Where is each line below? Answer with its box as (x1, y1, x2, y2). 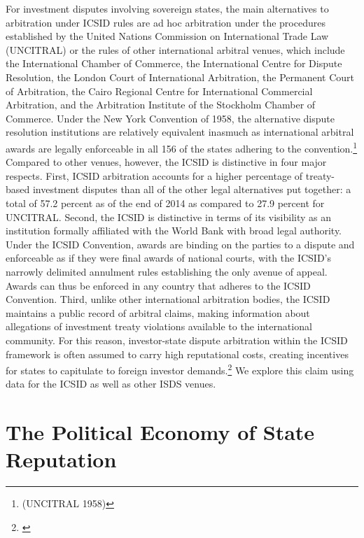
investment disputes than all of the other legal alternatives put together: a (32, 182, 351, 197)
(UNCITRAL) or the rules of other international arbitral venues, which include (6, 42, 345, 57)
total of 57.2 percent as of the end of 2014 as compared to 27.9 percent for (6, 195, 325, 210)
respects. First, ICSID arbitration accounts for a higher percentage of (6, 168, 303, 183)
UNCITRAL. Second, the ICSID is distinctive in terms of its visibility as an (6, 209, 332, 224)
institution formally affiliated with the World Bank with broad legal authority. (6, 223, 342, 238)
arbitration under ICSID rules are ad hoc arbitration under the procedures (6, 15, 325, 29)
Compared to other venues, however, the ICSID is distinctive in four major (6, 155, 327, 169)
